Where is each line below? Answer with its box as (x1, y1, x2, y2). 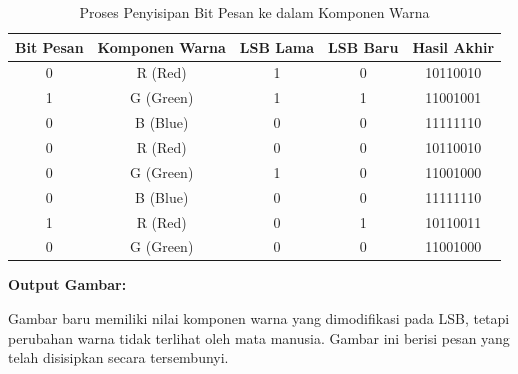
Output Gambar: (8, 274, 127, 295)
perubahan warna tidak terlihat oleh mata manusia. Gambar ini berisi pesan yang (8, 327, 510, 348)
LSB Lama (239, 36, 315, 57)
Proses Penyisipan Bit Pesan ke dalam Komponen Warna (79, 2, 430, 22)
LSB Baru (328, 36, 399, 57)
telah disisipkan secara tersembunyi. (8, 347, 229, 368)
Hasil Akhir (412, 36, 495, 57)
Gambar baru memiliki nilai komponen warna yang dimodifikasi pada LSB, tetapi (8, 308, 510, 329)
